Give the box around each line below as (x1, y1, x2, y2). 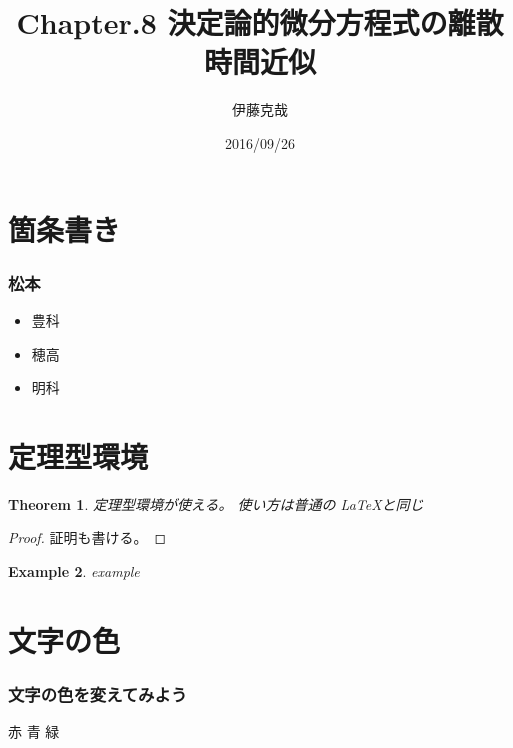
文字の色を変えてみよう (8, 681, 188, 706)
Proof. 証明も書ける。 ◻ (8, 527, 167, 548)
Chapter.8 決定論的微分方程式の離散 (16, 2, 504, 43)
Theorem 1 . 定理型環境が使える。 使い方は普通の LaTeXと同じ (8, 493, 424, 514)
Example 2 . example (8, 561, 140, 581)
